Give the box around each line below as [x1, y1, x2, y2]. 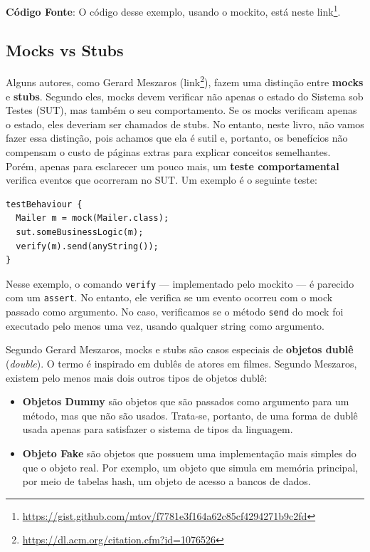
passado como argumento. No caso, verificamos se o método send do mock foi [6, 304, 344, 319]
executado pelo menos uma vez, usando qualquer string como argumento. [6, 318, 324, 333]
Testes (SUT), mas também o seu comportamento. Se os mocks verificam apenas [6, 103, 357, 118]
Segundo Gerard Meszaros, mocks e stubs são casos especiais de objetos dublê [6, 342, 354, 357]
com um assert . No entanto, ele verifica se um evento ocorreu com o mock [6, 290, 333, 305]
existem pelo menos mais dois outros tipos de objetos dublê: [6, 370, 268, 385]
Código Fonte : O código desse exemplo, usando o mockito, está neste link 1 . [6, 2, 341, 19]
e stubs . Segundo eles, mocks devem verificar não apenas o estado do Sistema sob [6, 88, 364, 103]
